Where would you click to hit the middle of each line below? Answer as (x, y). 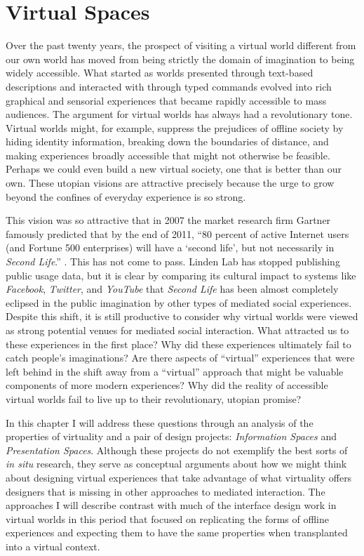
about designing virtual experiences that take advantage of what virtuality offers (179, 477)
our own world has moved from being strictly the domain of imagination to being (180, 59)
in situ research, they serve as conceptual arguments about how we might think (176, 464)
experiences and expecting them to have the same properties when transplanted (177, 532)
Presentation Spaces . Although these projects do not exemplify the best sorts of (177, 450)
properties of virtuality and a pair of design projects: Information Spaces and (171, 436)
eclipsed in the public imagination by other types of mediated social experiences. (179, 302)
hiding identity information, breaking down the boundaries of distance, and (167, 141)
